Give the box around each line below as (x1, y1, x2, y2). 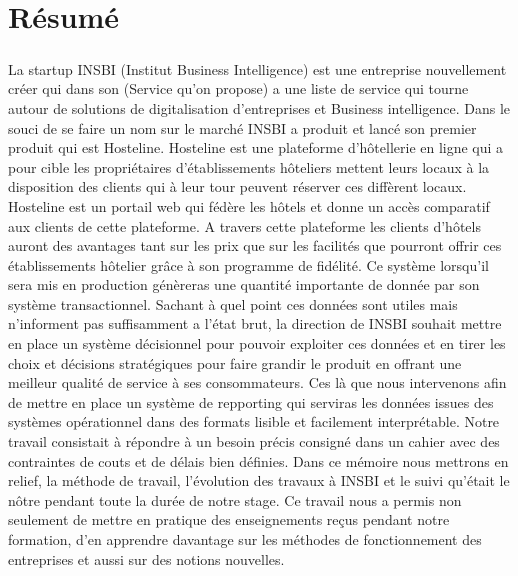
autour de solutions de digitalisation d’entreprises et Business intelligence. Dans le (8, 97, 511, 118)
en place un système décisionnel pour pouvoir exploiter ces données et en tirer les (8, 333, 506, 354)
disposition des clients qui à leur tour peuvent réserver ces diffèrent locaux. (8, 176, 467, 197)
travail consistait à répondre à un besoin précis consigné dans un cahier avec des (8, 431, 500, 452)
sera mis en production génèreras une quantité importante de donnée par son (8, 274, 480, 295)
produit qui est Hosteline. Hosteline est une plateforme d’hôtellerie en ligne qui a (8, 137, 504, 158)
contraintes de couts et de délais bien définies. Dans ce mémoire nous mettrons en (8, 450, 509, 471)
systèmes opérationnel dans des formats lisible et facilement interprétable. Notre (8, 411, 500, 432)
